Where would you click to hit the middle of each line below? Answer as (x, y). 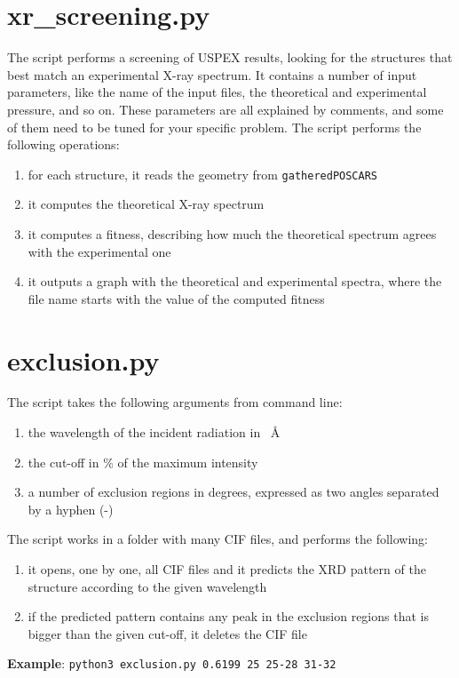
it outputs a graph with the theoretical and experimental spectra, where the (235, 281)
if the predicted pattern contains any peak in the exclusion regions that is (228, 616)
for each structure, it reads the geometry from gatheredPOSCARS (202, 174)
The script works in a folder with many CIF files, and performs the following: (218, 539)
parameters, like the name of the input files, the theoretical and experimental (217, 92)
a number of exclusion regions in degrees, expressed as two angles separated (233, 492)
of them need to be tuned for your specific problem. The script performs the (214, 127)
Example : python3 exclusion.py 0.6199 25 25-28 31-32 (172, 663)
